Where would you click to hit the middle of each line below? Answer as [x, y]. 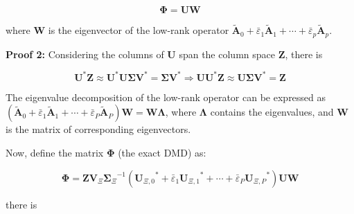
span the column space [227, 54]
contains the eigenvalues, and [272, 112]
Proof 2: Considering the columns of [85, 54]
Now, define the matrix [55, 152]
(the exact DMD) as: [162, 152]
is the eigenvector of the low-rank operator [139, 30]
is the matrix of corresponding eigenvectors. [98, 129]
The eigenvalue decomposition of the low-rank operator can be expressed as [166, 97]
